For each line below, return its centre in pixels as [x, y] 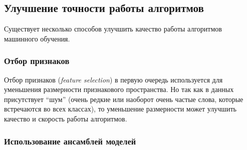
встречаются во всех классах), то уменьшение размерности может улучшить [120, 109]
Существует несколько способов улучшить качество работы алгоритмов [113, 29]
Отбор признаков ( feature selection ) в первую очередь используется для [113, 79]
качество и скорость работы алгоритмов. [66, 118]
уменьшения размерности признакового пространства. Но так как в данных [119, 89]
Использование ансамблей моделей [70, 141]
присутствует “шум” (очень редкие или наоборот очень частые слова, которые [124, 99]
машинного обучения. [37, 38]
